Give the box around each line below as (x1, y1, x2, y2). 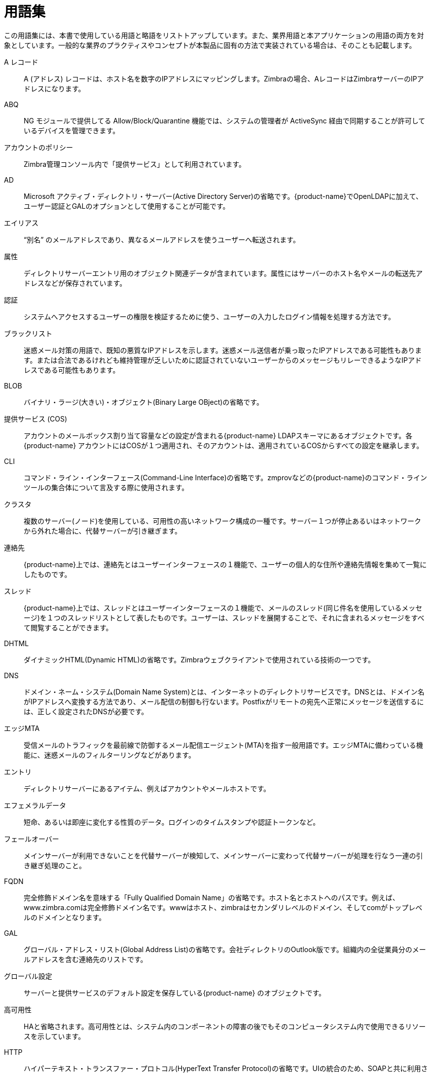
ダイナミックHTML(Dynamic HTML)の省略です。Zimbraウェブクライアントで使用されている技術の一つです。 (24, 655, 375, 664)
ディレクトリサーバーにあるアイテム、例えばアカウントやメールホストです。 (24, 784, 271, 793)
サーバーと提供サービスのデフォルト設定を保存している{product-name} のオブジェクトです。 (24, 988, 326, 997)
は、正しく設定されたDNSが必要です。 (24, 707, 148, 716)
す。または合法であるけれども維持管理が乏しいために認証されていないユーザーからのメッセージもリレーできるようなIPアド (24, 355, 422, 364)
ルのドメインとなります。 (24, 913, 106, 921)
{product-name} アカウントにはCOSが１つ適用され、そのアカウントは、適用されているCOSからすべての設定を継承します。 (24, 441, 424, 450)
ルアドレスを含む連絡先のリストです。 (24, 955, 147, 963)
